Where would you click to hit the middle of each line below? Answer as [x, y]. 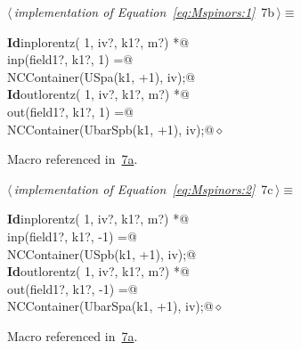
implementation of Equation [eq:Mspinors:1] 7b [144, 12]
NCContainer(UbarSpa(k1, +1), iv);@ [110, 306]
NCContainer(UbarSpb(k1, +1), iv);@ [111, 129]
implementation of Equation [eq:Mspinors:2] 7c [143, 188]
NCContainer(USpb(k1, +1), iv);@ [102, 253]
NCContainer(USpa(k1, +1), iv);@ [102, 76]
